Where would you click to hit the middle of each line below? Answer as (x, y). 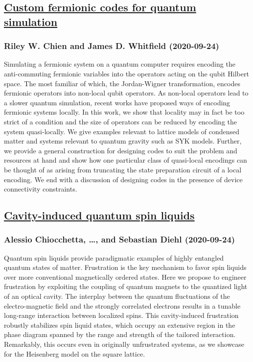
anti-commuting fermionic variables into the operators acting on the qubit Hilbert (126, 73)
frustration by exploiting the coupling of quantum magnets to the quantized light (126, 286)
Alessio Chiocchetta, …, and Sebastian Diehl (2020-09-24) (120, 239)
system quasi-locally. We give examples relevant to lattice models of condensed (122, 131)
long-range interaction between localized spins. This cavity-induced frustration (121, 315)
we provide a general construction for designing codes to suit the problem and (121, 150)
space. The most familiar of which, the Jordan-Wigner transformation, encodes (122, 83)
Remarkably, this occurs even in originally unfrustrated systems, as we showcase (124, 344)
